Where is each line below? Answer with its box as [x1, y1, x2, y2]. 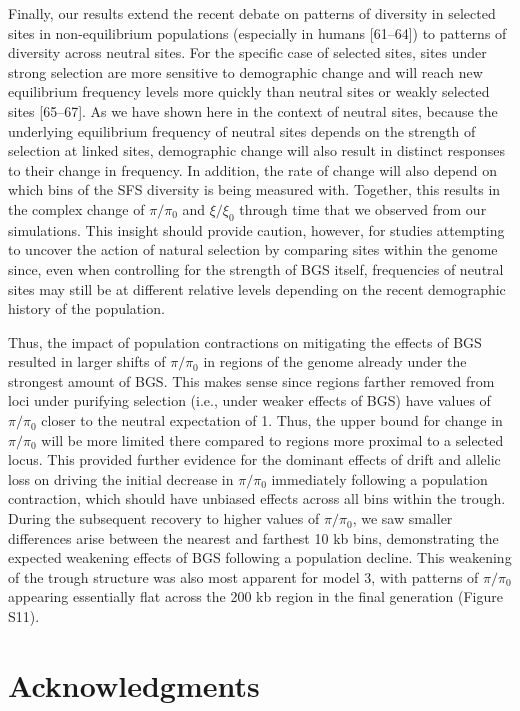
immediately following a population [271, 468, 488, 489]
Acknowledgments [8, 664, 260, 705]
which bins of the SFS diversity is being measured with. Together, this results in [8, 179, 501, 200]
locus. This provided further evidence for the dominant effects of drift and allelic [8, 449, 501, 470]
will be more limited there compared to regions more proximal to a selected [41, 429, 504, 450]
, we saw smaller [352, 508, 453, 529]
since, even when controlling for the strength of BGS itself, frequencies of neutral [8, 258, 504, 279]
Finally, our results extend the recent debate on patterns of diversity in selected [8, 3, 496, 23]
